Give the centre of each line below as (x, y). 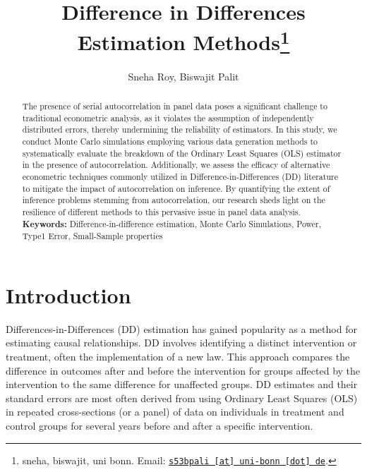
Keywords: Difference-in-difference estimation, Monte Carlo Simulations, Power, (172, 224)
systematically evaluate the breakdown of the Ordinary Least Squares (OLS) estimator (182, 153)
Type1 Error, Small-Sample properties (92, 236)
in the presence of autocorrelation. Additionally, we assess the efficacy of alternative (176, 165)
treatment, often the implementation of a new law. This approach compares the (178, 357)
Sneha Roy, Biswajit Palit (183, 76)
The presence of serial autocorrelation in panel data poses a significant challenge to (175, 106)
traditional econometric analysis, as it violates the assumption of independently (168, 117)
